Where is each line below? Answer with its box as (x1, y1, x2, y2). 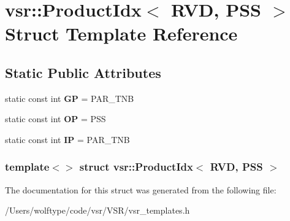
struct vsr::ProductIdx (79, 159, 193, 174)
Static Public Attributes (5, 63, 161, 82)
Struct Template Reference (5, 21, 238, 46)
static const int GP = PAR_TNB (5, 91, 134, 104)
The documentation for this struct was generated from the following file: (5, 183, 277, 196)
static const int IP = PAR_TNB (5, 133, 130, 145)
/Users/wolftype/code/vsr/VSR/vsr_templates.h (5, 204, 190, 217)
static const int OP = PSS (5, 112, 106, 125)
